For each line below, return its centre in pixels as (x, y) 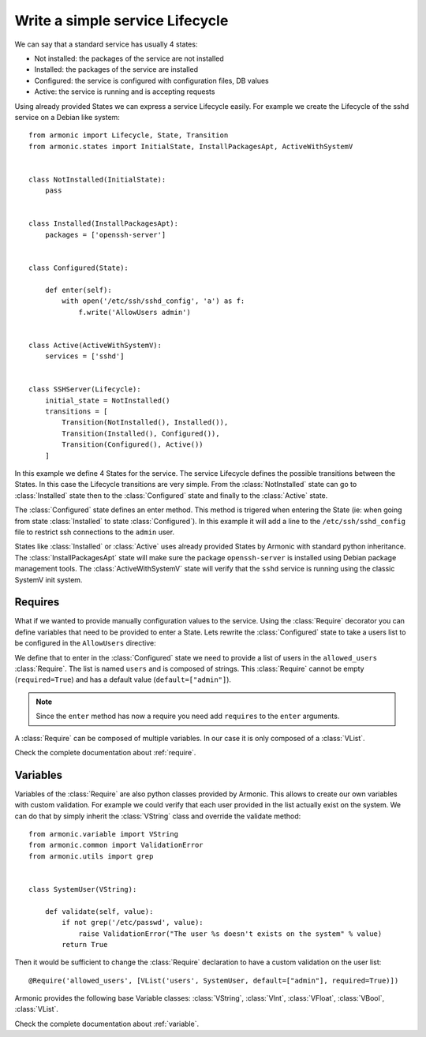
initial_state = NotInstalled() (107, 400)
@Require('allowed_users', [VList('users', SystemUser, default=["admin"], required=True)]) (214, 980)
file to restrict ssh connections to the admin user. (95, 532)
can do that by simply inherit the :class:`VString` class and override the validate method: (158, 816)
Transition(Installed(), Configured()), (141, 433)
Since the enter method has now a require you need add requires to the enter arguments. (188, 716)
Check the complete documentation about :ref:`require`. (105, 752)
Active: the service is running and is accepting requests (125, 92)
